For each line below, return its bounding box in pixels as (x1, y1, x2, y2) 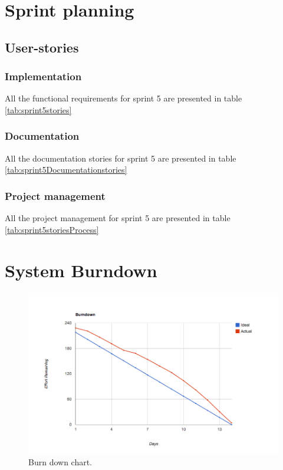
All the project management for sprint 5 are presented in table (5, 212, 231, 224)
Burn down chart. (28, 456, 93, 468)
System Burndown (5, 258, 157, 282)
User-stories (5, 38, 79, 56)
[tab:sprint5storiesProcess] (5, 223, 99, 235)
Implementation (5, 69, 82, 84)
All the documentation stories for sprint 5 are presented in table (5, 152, 236, 164)
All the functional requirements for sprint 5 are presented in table (5, 92, 242, 104)
